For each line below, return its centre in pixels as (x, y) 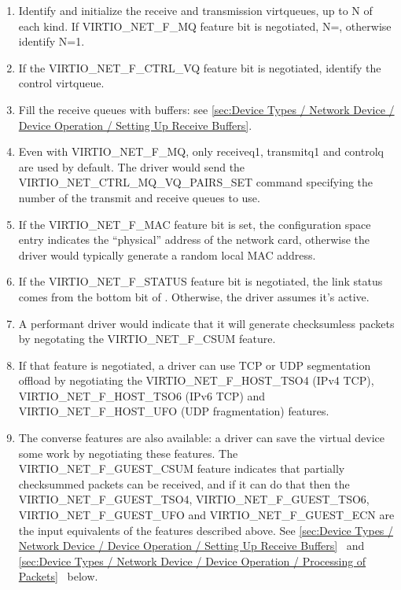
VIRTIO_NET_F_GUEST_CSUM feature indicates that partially (182, 468)
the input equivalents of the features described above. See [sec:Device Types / (206, 530)
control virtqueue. (61, 83)
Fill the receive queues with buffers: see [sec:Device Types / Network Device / (206, 109)
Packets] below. (58, 576)
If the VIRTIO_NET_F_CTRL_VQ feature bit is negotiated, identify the (200, 67)
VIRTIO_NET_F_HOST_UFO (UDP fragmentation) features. (174, 411)
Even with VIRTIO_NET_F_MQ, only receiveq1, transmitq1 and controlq (201, 151)
